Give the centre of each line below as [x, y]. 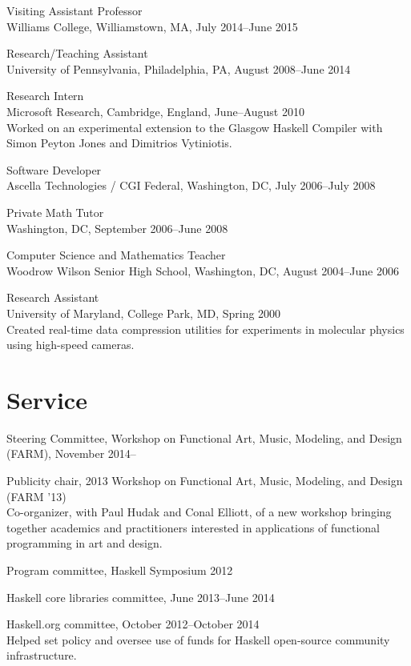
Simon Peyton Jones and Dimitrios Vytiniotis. [119, 143]
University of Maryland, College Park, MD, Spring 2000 [144, 313]
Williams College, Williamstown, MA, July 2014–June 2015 [152, 26]
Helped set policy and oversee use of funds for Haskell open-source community [198, 639]
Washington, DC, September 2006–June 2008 [117, 228]
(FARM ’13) [36, 496]
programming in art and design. [85, 543]
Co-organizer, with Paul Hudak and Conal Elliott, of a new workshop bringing [199, 512]
